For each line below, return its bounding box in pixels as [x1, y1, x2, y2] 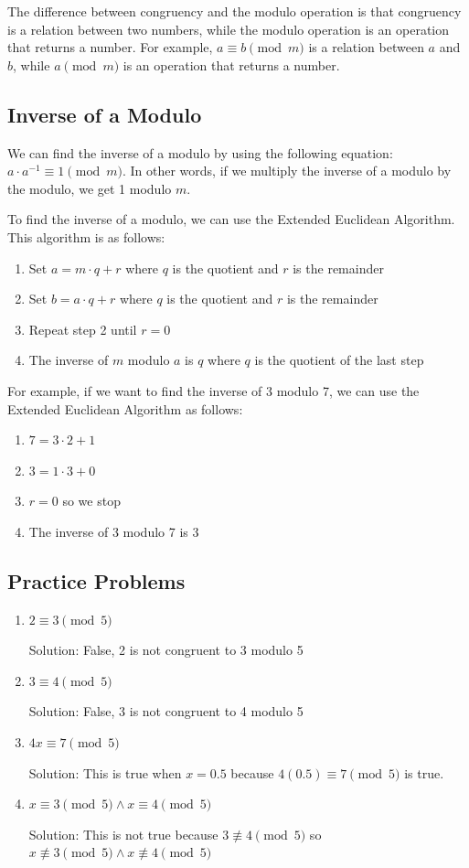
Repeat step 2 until [28, 319, 137, 338]
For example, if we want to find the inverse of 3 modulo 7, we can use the [7, 380, 420, 400]
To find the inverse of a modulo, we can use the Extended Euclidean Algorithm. [7, 209, 455, 229]
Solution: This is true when [28, 763, 182, 782]
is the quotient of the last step [254, 350, 424, 370]
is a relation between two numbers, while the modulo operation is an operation [7, 19, 449, 38]
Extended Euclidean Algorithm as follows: [7, 399, 243, 418]
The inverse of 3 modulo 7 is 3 [28, 521, 199, 541]
